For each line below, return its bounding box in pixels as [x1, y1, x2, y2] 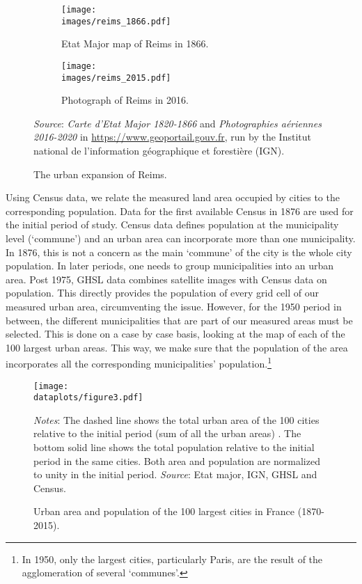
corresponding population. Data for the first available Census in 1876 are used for [6, 203, 354, 218]
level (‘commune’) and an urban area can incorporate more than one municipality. [6, 230, 356, 245]
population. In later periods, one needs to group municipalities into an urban [6, 258, 334, 273]
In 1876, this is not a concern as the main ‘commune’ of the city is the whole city [6, 244, 352, 259]
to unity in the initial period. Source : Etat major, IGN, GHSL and [33, 467, 317, 482]
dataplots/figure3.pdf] [33, 393, 143, 403]
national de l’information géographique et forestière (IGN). [33, 143, 285, 157]
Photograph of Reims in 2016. [61, 93, 189, 107]
